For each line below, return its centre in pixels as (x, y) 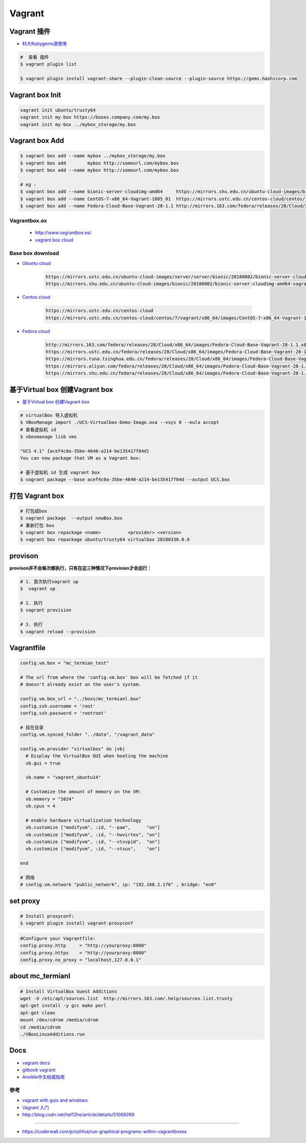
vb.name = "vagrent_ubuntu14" (63, 777)
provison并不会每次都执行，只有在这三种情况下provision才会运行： (81, 568)
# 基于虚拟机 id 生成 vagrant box (60, 472)
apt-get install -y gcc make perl (63, 1006)
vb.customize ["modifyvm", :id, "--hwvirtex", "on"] (93, 835)
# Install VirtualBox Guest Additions (69, 991)
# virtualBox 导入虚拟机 (49, 415)
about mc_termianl (40, 976)
